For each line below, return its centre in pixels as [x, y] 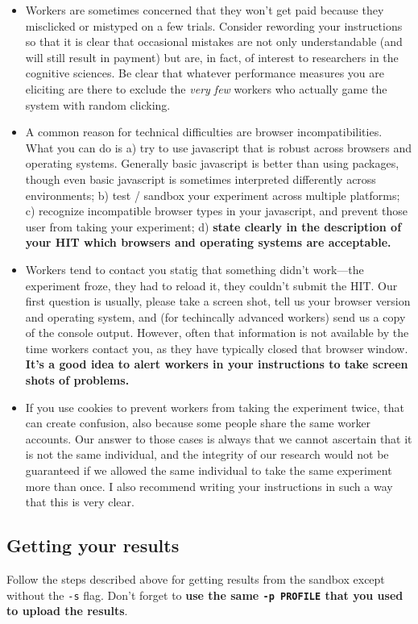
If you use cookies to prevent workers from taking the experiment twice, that [215, 407]
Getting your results [93, 545]
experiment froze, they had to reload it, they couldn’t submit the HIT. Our [211, 285]
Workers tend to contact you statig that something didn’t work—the [195, 269]
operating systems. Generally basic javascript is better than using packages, [212, 163]
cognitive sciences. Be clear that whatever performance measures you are [205, 73]
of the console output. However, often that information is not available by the [217, 333]
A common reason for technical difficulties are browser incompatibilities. [204, 132]
